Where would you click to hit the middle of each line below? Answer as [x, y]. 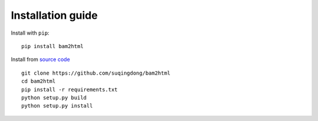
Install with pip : [30, 33]
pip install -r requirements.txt [69, 89]
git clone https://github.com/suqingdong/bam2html [96, 73]
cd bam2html [39, 81]
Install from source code [40, 59]
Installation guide [54, 15]
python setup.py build [54, 98]
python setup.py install [57, 106]
